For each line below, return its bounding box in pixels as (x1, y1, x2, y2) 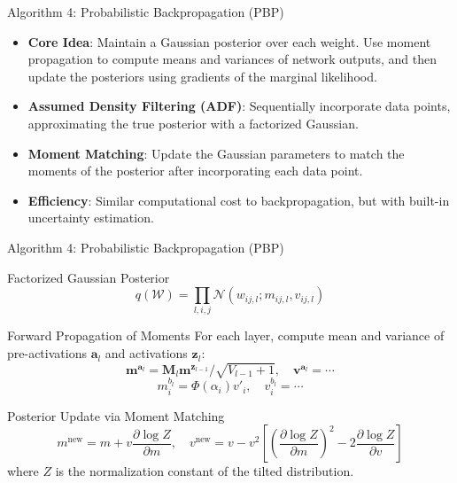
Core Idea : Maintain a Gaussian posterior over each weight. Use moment (27, 32, 431, 51)
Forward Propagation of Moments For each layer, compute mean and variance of (7, 326, 445, 345)
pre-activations (7, 344, 87, 362)
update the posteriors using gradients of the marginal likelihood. (27, 66, 377, 85)
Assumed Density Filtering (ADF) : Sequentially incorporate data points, (27, 97, 451, 115)
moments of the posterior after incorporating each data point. (27, 161, 363, 180)
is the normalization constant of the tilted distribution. (55, 462, 354, 480)
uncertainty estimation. (27, 208, 154, 227)
